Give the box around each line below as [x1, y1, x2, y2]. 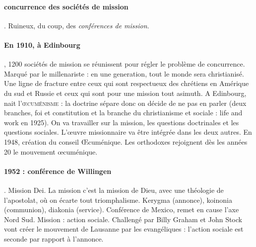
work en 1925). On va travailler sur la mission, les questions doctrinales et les [4, 117, 239, 127]
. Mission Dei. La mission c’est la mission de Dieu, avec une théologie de [4, 184, 224, 195]
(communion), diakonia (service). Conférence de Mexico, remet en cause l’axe [4, 204, 239, 215]
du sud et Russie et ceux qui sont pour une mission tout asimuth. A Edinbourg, [4, 87, 247, 98]
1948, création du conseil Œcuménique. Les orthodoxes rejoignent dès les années [4, 136, 248, 147]
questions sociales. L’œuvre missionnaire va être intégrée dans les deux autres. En [4, 127, 252, 137]
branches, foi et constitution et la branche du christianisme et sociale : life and [4, 107, 243, 118]
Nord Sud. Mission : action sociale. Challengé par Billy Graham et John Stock [4, 214, 242, 224]
